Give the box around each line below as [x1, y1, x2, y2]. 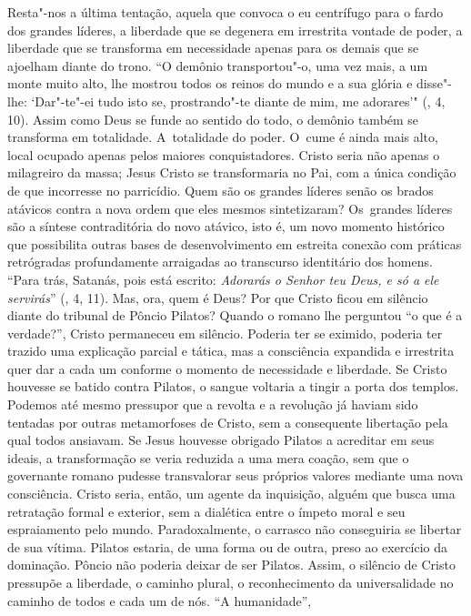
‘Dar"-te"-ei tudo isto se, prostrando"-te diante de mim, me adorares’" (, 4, [31, 91, 446, 110]
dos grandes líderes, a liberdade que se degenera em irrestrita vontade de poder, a [7, 20, 463, 39]
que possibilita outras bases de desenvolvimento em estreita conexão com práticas [7, 234, 462, 253]
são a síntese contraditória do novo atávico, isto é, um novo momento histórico [7, 217, 445, 236]
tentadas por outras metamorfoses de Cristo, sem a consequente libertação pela [7, 412, 448, 431]
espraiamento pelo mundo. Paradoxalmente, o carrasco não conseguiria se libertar [7, 520, 462, 539]
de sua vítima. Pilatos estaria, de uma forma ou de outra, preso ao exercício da [7, 537, 448, 556]
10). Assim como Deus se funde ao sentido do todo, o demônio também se [7, 109, 419, 128]
